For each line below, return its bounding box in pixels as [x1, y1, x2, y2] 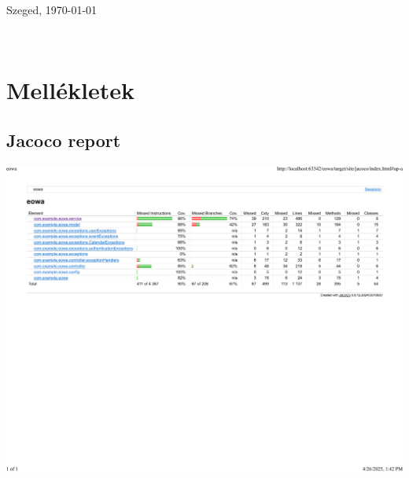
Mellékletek [6, 74, 134, 106]
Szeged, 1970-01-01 [6, 2, 98, 17]
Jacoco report [6, 127, 121, 152]
